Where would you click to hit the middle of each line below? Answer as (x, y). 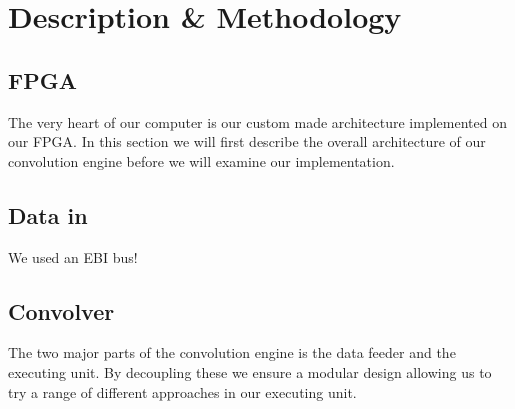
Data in (48, 214)
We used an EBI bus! (73, 256)
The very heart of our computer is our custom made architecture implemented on (257, 121)
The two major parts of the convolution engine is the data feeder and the (232, 352)
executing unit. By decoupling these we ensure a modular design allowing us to (250, 371)
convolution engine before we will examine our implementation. (201, 160)
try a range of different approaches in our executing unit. (182, 391)
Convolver (61, 310)
